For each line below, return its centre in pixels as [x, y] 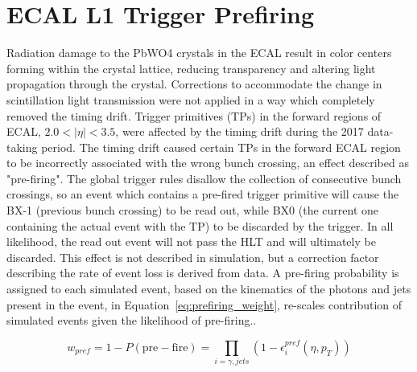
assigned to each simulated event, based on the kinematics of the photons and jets [209, 289]
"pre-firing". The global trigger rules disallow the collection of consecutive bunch [204, 178]
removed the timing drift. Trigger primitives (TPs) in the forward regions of [194, 115]
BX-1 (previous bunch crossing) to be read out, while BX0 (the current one [193, 210]
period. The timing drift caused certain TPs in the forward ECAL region [221, 147]
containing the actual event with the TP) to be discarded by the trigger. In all [200, 225]
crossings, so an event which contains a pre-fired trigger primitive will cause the [203, 194]
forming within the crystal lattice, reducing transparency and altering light [191, 68]
